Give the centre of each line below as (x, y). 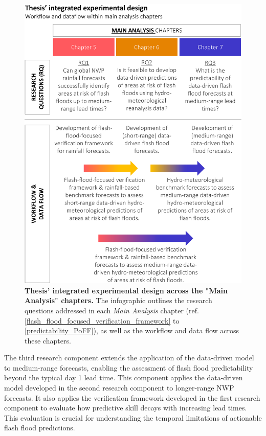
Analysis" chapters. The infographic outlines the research (118, 300)
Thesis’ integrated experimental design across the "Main (126, 290)
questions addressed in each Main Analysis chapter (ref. (112, 310)
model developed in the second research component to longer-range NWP (119, 388)
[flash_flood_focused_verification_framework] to (102, 320)
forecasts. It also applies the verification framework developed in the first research (132, 397)
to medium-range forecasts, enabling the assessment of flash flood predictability (129, 367)
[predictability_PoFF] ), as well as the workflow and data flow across (132, 330)
